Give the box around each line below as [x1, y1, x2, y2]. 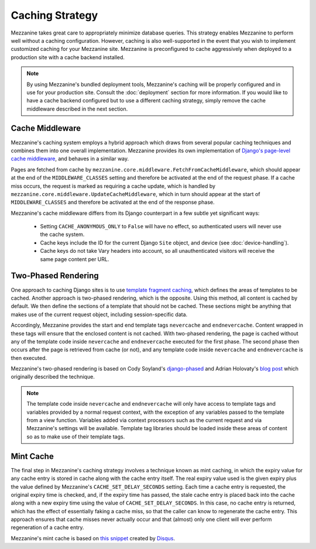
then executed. [11, 354, 47, 361]
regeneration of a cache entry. [11, 524, 84, 531]
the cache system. [40, 231, 85, 238]
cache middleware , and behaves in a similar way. [11, 155, 129, 162]
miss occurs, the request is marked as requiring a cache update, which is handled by [11, 182, 216, 190]
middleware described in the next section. [26, 105, 128, 112]
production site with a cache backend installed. [11, 53, 125, 61]
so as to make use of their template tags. [26, 433, 125, 440]
